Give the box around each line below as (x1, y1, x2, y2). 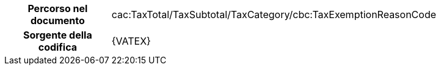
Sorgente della (23, 29, 92, 41)
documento (30, 14, 85, 27)
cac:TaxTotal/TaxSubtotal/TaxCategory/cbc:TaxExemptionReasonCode (111, 8, 437, 21)
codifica (38, 41, 78, 53)
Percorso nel (27, 2, 88, 14)
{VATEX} (111, 35, 151, 47)
